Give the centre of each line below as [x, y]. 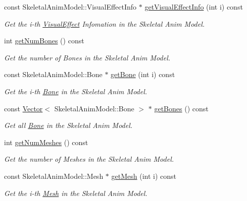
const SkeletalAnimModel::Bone [53, 74]
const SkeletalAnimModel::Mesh [54, 176]
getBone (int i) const [143, 74]
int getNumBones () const [44, 41]
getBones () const [181, 108]
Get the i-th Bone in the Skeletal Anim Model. [76, 91]
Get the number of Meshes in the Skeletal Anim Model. [89, 159]
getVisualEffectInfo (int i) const [194, 7]
